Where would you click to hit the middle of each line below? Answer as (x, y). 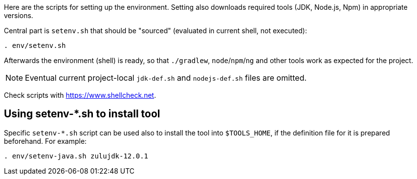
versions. (19, 15)
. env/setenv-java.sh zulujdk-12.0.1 (76, 156)
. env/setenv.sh (35, 45)
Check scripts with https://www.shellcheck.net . (80, 95)
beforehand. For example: (45, 141)
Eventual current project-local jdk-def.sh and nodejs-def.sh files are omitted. (166, 78)
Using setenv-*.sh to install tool (82, 114)
